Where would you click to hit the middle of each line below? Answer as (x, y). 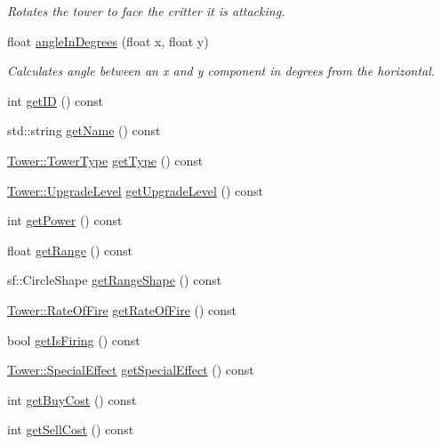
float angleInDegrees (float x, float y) (108, 40)
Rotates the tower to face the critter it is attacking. (146, 11)
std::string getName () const (84, 130)
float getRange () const (70, 250)
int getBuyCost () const (72, 399)
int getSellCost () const (71, 429)
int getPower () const (65, 220)
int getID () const (56, 100)
